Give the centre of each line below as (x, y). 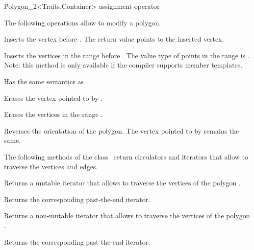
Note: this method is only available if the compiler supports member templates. (123, 65)
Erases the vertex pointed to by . (53, 98)
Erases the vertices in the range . (53, 114)
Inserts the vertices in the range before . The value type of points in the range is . (127, 55)
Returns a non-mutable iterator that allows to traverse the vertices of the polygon (127, 216)
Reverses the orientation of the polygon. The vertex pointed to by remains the (122, 130)
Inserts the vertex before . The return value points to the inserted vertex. (114, 39)
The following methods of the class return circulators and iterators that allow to (126, 156)
